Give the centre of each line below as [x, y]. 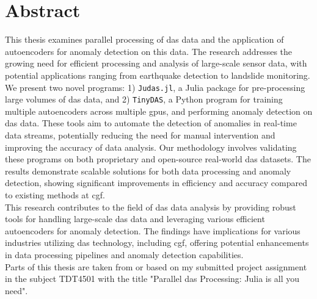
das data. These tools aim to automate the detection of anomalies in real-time [151, 123]
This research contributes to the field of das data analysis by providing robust [151, 207]
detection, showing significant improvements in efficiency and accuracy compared [156, 183]
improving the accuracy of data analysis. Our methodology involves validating [151, 147]
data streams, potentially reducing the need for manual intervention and [140, 135]
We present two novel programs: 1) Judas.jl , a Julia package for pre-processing [155, 87]
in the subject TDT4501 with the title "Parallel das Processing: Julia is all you [152, 279]
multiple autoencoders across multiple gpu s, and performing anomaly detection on [159, 111]
